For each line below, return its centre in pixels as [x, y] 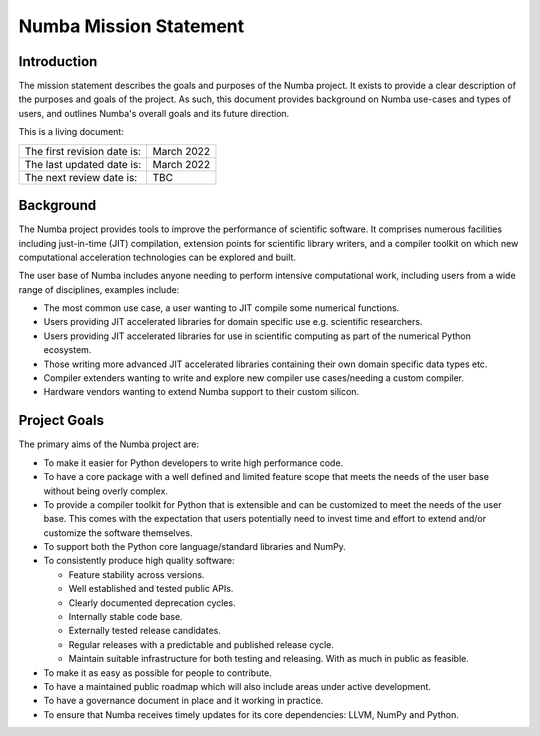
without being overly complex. [106, 491]
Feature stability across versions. [136, 574]
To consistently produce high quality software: [139, 561]
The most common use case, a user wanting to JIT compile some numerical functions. [221, 308]
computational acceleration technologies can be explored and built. [157, 257]
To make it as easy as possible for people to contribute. [157, 672]
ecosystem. [67, 350]
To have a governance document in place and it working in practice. [183, 701]
